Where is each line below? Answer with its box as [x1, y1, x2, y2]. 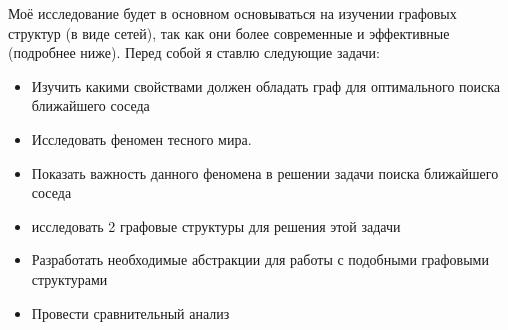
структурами [31, 268, 108, 289]
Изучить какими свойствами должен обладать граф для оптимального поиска [31, 75, 501, 96]
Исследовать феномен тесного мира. [31, 128, 252, 149]
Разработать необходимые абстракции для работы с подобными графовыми [31, 249, 489, 270]
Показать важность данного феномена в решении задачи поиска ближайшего [31, 162, 499, 183]
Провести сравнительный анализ [31, 302, 230, 323]
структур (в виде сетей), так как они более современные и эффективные [8, 22, 450, 43]
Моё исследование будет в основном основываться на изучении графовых [8, 3, 457, 23]
